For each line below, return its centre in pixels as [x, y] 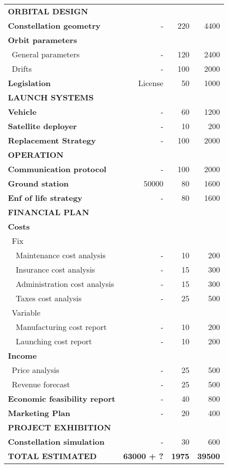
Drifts [22, 69]
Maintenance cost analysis [61, 255]
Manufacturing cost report [61, 327]
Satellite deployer [42, 126]
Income [22, 355]
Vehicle [22, 112]
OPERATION [36, 155]
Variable [26, 312]
